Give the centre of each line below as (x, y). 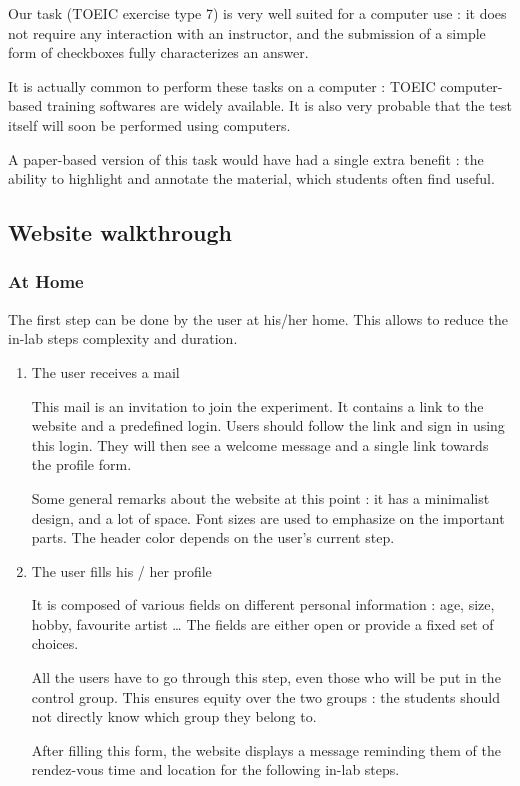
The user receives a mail (105, 371)
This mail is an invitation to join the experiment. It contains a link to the (257, 405)
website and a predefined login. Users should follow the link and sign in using (268, 425)
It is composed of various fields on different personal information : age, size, (263, 604)
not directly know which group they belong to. (174, 716)
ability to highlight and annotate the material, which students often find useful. (251, 178)
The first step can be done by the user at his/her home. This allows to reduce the (258, 318)
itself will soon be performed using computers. (149, 124)
